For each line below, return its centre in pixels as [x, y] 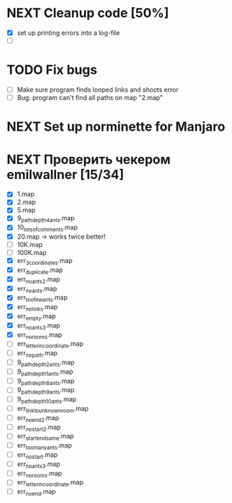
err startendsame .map [45, 437]
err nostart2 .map [39, 428]
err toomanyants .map [44, 446]
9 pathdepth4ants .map [46, 219]
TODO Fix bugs [52, 70]
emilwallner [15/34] [65, 174]
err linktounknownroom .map [53, 409]
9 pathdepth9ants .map [46, 391]
